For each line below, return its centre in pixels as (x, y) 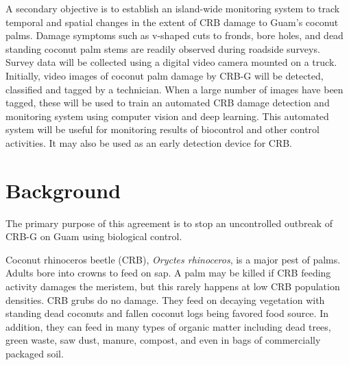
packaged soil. (35, 353)
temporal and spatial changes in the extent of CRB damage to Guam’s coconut (172, 22)
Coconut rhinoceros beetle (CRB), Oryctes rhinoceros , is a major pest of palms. (173, 259)
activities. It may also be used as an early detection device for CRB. (149, 142)
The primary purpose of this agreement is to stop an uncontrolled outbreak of (169, 223)
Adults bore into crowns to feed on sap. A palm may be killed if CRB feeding (168, 273)
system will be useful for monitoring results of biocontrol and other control (163, 129)
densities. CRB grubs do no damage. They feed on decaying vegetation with (165, 299)
